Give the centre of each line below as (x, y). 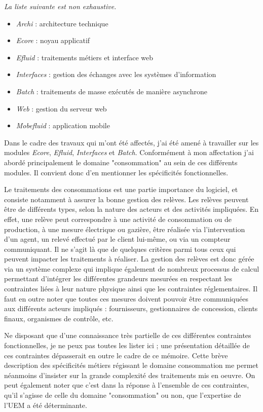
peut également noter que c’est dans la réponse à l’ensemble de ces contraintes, (127, 385)
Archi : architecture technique (62, 23)
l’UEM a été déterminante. (46, 405)
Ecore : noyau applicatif (53, 40)
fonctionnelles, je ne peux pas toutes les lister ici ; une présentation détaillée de (127, 345)
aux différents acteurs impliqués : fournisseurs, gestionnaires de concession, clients (131, 308)
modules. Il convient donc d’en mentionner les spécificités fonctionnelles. (116, 172)
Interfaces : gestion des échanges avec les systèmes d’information (116, 74)
